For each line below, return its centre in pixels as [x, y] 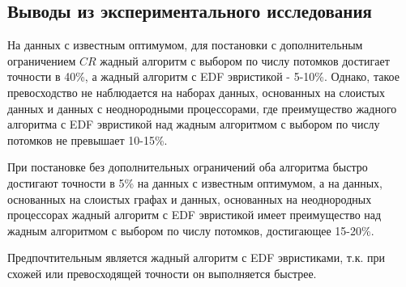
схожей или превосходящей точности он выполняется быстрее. [162, 273]
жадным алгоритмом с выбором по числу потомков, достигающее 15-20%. [191, 230]
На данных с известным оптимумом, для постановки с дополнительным [185, 45]
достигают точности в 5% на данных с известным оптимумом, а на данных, [195, 182]
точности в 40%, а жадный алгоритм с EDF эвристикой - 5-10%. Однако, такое [203, 76]
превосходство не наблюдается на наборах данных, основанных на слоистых [196, 92]
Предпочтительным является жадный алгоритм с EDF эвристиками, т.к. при [197, 257]
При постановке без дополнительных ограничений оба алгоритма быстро [188, 167]
